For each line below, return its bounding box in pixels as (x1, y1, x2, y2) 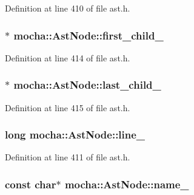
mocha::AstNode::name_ (64, 176, 189, 191)
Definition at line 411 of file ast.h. (5, 151, 130, 163)
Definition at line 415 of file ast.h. (5, 101, 130, 114)
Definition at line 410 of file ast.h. (5, 2, 130, 14)
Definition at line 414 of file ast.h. (5, 51, 130, 64)
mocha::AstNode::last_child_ (13, 77, 161, 92)
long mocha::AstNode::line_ (5, 127, 145, 142)
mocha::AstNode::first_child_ (13, 27, 164, 43)
